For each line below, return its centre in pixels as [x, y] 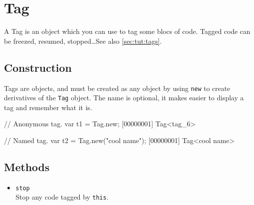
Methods [27, 167]
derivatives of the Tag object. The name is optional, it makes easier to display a [124, 98]
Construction [38, 67]
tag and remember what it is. [48, 107]
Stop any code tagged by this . [62, 197]
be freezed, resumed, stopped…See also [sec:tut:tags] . [83, 41]
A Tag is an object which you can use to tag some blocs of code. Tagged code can [127, 31]
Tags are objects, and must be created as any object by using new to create [117, 88]
